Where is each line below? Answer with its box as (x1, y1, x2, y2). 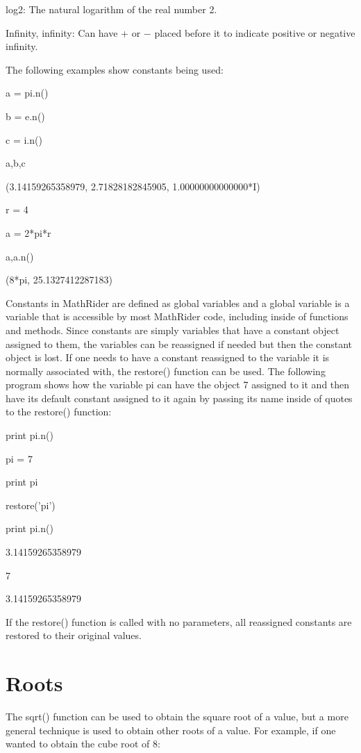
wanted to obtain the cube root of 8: (6, 736, 160, 751)
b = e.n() (6, 108, 45, 123)
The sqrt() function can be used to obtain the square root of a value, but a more (6, 709, 349, 724)
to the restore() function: (6, 404, 112, 419)
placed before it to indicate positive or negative (154, 25, 355, 40)
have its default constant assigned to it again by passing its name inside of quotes (6, 390, 353, 405)
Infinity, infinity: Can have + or (6, 25, 141, 40)
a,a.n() (6, 249, 34, 263)
